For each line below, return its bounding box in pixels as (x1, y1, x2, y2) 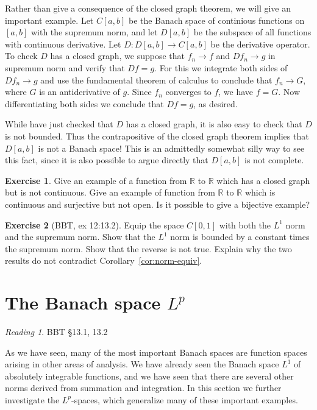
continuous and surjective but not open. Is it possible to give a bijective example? (5, 197, 310, 210)
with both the (219, 218, 271, 231)
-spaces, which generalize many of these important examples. (71, 393, 298, 406)
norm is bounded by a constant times (170, 230, 310, 243)
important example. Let (5, 13, 94, 26)
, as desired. (193, 97, 238, 110)
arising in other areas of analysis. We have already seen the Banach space (5, 358, 279, 370)
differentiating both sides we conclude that (5, 97, 164, 110)
